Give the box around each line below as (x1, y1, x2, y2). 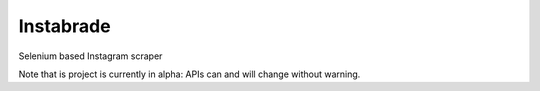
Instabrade (18, 15, 111, 37)
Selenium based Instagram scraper (18, 50, 163, 62)
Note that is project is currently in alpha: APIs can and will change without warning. (18, 68, 361, 80)
